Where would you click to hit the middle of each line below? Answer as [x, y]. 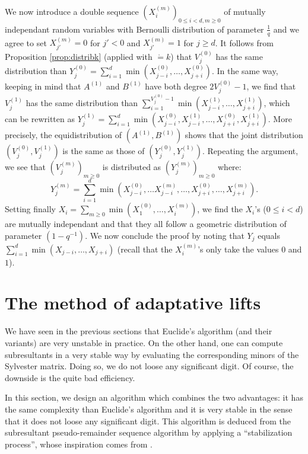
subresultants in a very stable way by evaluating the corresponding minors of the [152, 354]
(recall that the [145, 249]
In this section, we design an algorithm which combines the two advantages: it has [154, 397]
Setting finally [30, 209]
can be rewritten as [40, 119]
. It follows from [244, 42]
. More [280, 119]
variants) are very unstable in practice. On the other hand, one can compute [144, 342]
